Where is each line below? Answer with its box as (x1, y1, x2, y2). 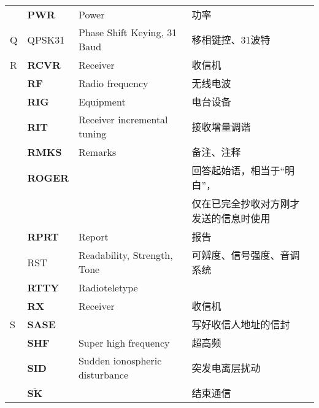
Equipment (78, 94, 126, 109)
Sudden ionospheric (78, 353, 162, 368)
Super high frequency (78, 335, 170, 350)
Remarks (78, 144, 117, 159)
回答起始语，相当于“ (191, 163, 285, 177)
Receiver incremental (78, 112, 168, 126)
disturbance (78, 368, 128, 382)
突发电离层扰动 (191, 361, 261, 375)
